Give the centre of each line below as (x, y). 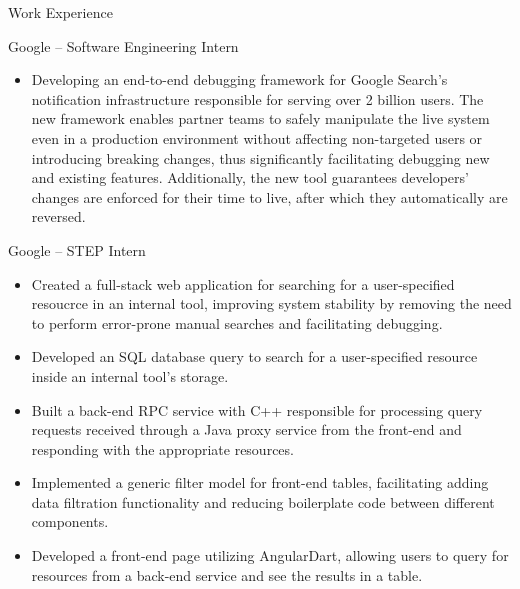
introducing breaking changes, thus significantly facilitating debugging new (260, 157)
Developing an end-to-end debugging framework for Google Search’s (239, 79)
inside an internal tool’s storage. (130, 375)
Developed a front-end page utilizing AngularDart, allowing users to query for (270, 555)
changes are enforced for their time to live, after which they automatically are (269, 196)
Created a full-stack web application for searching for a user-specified (243, 283)
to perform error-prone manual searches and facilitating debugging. (237, 322)
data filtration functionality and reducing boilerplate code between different (263, 501)
